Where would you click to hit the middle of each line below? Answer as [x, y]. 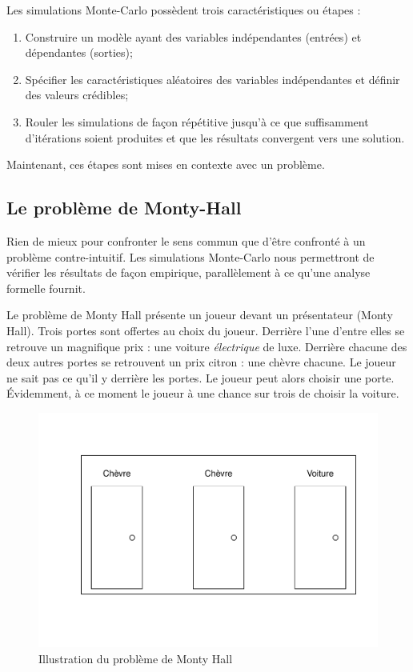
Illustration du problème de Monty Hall [136, 659]
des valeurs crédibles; [77, 95]
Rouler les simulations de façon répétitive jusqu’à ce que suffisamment [197, 121]
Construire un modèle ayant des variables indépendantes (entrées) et [193, 36]
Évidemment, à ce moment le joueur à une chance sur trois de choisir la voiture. [203, 393]
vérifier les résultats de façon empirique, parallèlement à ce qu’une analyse [188, 272]
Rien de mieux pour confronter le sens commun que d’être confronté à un [186, 240]
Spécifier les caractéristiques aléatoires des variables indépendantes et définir [213, 79]
